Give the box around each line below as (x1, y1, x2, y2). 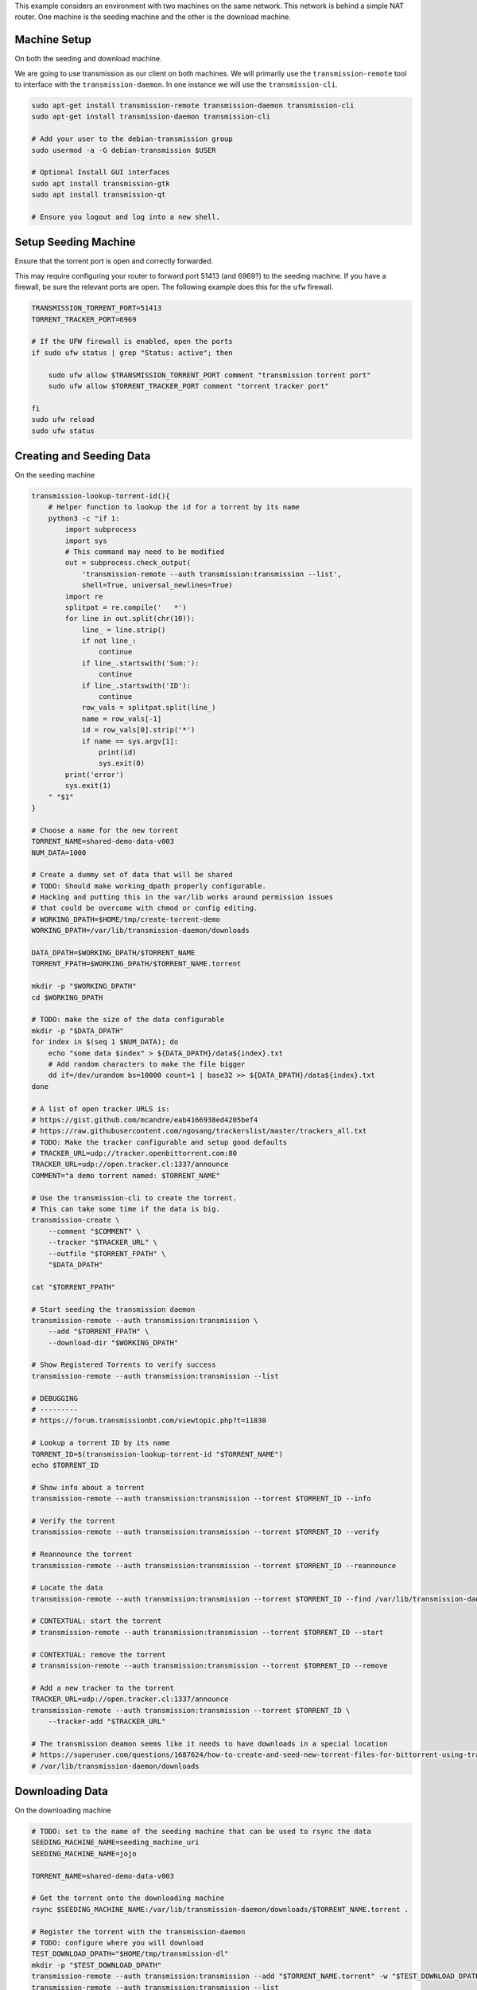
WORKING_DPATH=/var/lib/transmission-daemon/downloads (31, 926, 250, 935)
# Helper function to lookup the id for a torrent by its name (48, 502, 301, 512)
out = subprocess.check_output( (64, 558, 191, 568)
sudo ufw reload (31, 415, 95, 424)
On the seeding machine (14, 470, 95, 480)
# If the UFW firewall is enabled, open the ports (31, 337, 234, 346)
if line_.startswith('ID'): (81, 681, 191, 690)
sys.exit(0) (98, 759, 145, 768)
